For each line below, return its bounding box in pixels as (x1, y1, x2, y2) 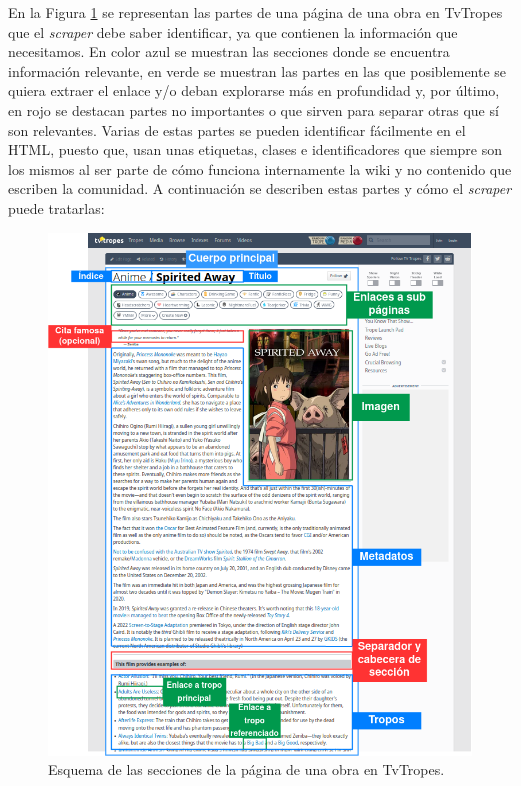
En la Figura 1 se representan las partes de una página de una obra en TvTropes (8, 2, 503, 22)
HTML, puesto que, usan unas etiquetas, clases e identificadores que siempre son (8, 139, 503, 160)
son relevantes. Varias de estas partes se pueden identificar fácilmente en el (8, 119, 466, 140)
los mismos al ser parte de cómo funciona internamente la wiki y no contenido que (8, 158, 512, 179)
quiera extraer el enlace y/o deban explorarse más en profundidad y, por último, (8, 80, 500, 101)
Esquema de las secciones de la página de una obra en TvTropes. (48, 759, 445, 780)
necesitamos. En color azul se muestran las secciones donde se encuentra (8, 41, 450, 62)
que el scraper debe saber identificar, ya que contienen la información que (8, 21, 458, 42)
